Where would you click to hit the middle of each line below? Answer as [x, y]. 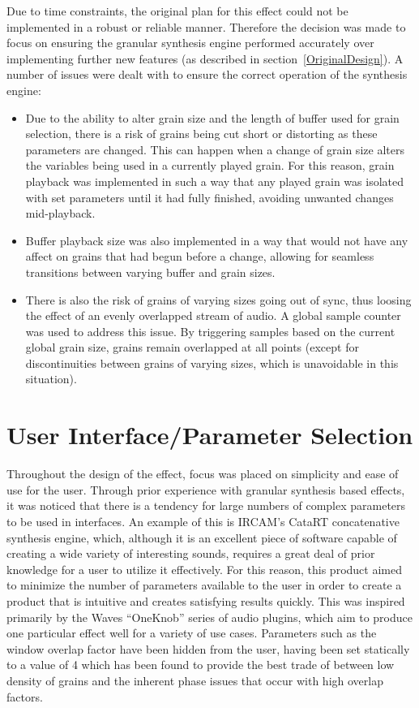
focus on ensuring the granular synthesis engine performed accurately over [190, 43]
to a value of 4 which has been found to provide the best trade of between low [201, 665]
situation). [51, 379]
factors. [25, 696]
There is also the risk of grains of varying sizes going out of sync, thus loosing [218, 299]
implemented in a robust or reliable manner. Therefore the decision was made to [206, 26]
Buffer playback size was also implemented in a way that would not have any [217, 240]
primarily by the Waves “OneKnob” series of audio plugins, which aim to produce [209, 617]
